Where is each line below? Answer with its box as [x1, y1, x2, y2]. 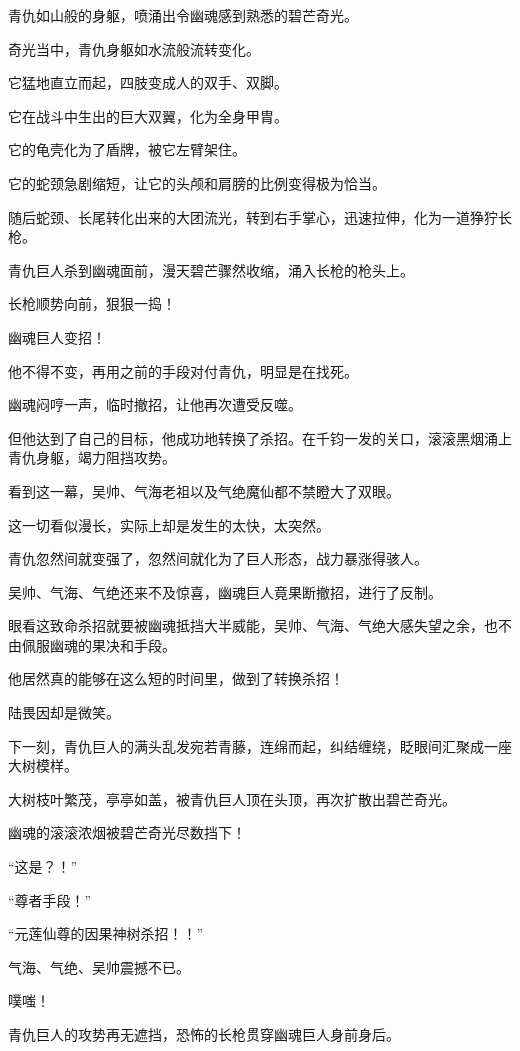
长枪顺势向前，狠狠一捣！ [8, 293, 176, 314]
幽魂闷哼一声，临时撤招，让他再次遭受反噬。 [8, 394, 302, 415]
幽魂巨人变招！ [8, 326, 106, 347]
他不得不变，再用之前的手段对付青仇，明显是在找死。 [8, 360, 358, 381]
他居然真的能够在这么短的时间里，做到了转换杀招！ [8, 668, 344, 689]
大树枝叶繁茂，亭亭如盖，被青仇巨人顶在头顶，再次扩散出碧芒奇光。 [8, 788, 456, 809]
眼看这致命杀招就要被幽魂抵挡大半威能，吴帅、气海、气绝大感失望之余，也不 [8, 615, 512, 636]
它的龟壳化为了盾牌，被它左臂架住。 [8, 139, 246, 160]
